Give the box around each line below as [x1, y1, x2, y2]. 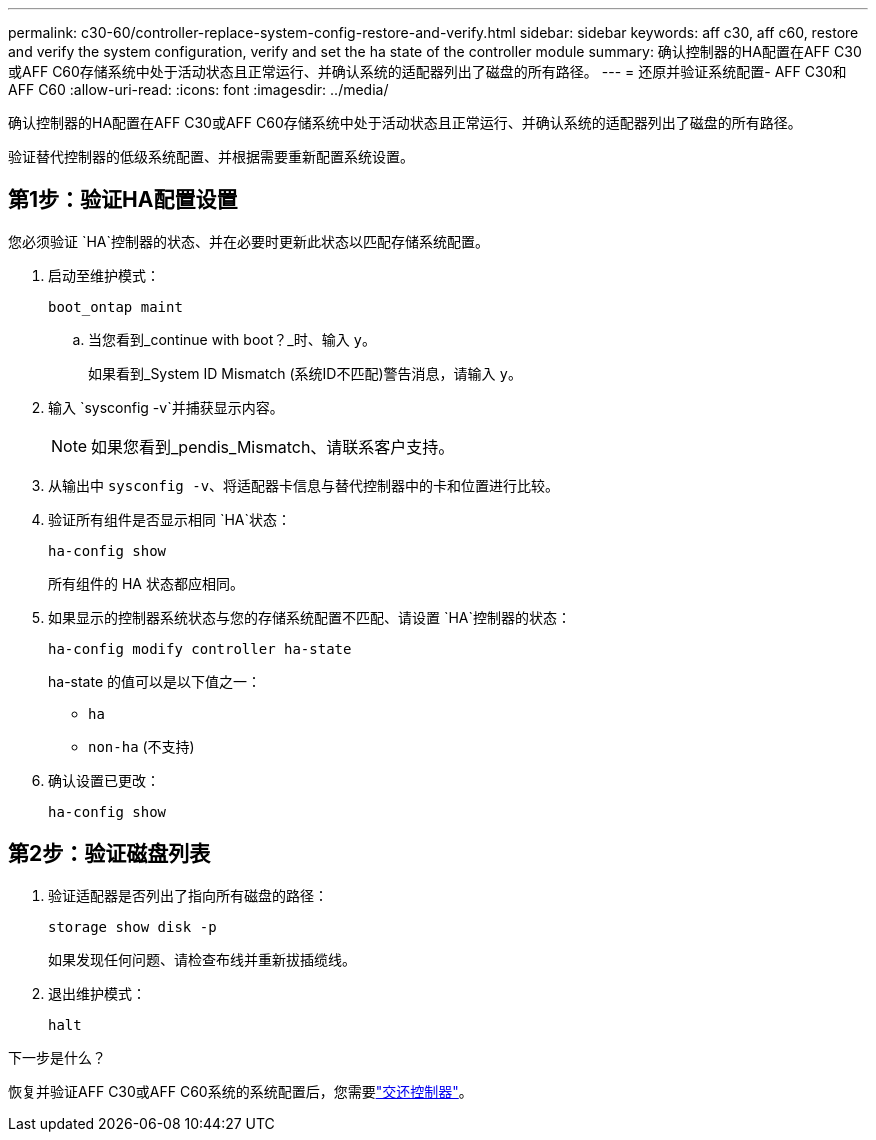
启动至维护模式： [48, 266, 160, 284]
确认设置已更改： [48, 771, 160, 789]
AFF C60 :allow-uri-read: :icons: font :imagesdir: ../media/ [8, 81, 389, 98]
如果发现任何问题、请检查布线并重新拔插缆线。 [48, 950, 356, 968]
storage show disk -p [48, 918, 217, 935]
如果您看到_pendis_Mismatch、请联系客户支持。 [91, 436, 455, 457]
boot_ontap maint [48, 298, 183, 315]
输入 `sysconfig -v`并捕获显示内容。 [48, 398, 284, 416]
